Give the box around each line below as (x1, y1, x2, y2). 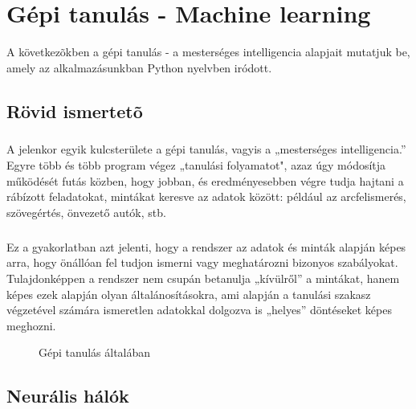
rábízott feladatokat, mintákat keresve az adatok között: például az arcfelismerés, (6, 188, 406, 205)
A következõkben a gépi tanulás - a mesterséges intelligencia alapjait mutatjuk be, (6, 43, 410, 60)
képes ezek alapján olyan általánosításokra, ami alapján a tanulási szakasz (6, 285, 371, 302)
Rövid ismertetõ (6, 98, 143, 123)
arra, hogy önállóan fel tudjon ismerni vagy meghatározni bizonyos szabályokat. (6, 254, 398, 271)
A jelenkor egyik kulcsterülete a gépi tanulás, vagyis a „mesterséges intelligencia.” (6, 141, 406, 157)
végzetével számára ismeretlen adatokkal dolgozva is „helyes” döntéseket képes (6, 301, 392, 318)
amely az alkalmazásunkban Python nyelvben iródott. (6, 59, 272, 76)
